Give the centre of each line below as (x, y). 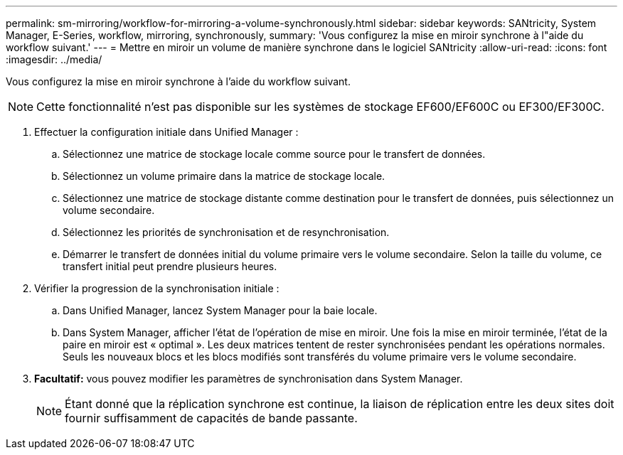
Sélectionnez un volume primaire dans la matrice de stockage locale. (224, 176)
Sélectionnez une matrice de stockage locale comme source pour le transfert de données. (274, 154)
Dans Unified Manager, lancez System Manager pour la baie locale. (220, 310)
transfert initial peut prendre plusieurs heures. (170, 266)
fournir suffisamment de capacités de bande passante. (211, 418)
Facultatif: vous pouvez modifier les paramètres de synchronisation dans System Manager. (249, 379)
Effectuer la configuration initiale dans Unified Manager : (166, 132)
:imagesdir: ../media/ (54, 59)
